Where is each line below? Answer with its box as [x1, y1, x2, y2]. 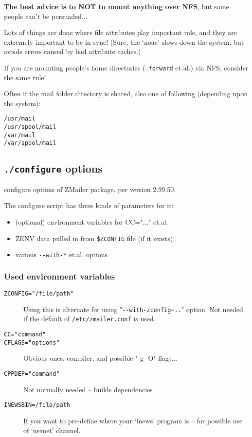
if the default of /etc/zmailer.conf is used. [23, 314, 156, 324]
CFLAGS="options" [4, 339, 60, 346]
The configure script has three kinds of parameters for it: [4, 200, 174, 210]
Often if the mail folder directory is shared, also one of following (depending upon [4, 88, 248, 99]
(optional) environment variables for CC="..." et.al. [15, 217, 168, 227]
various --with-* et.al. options [15, 249, 108, 260]
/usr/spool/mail [4, 123, 56, 131]
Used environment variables [4, 270, 115, 282]
